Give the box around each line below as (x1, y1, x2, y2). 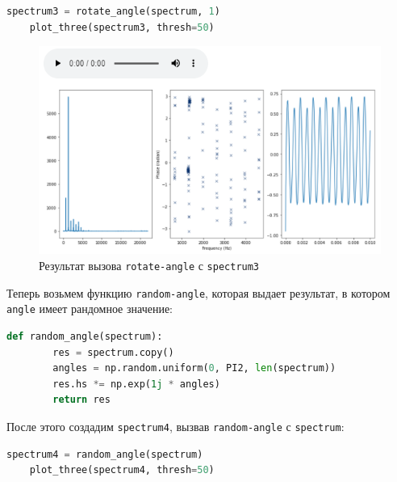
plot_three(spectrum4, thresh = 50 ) (29, 464, 215, 476)
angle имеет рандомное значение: (6, 300, 173, 317)
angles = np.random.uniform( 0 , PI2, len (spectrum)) (52, 362, 336, 374)
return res (52, 394, 111, 406)
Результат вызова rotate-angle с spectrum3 (39, 257, 260, 274)
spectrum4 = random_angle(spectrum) (6, 448, 203, 460)
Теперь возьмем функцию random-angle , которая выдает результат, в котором (6, 284, 391, 301)
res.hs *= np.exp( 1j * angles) (52, 378, 220, 390)
